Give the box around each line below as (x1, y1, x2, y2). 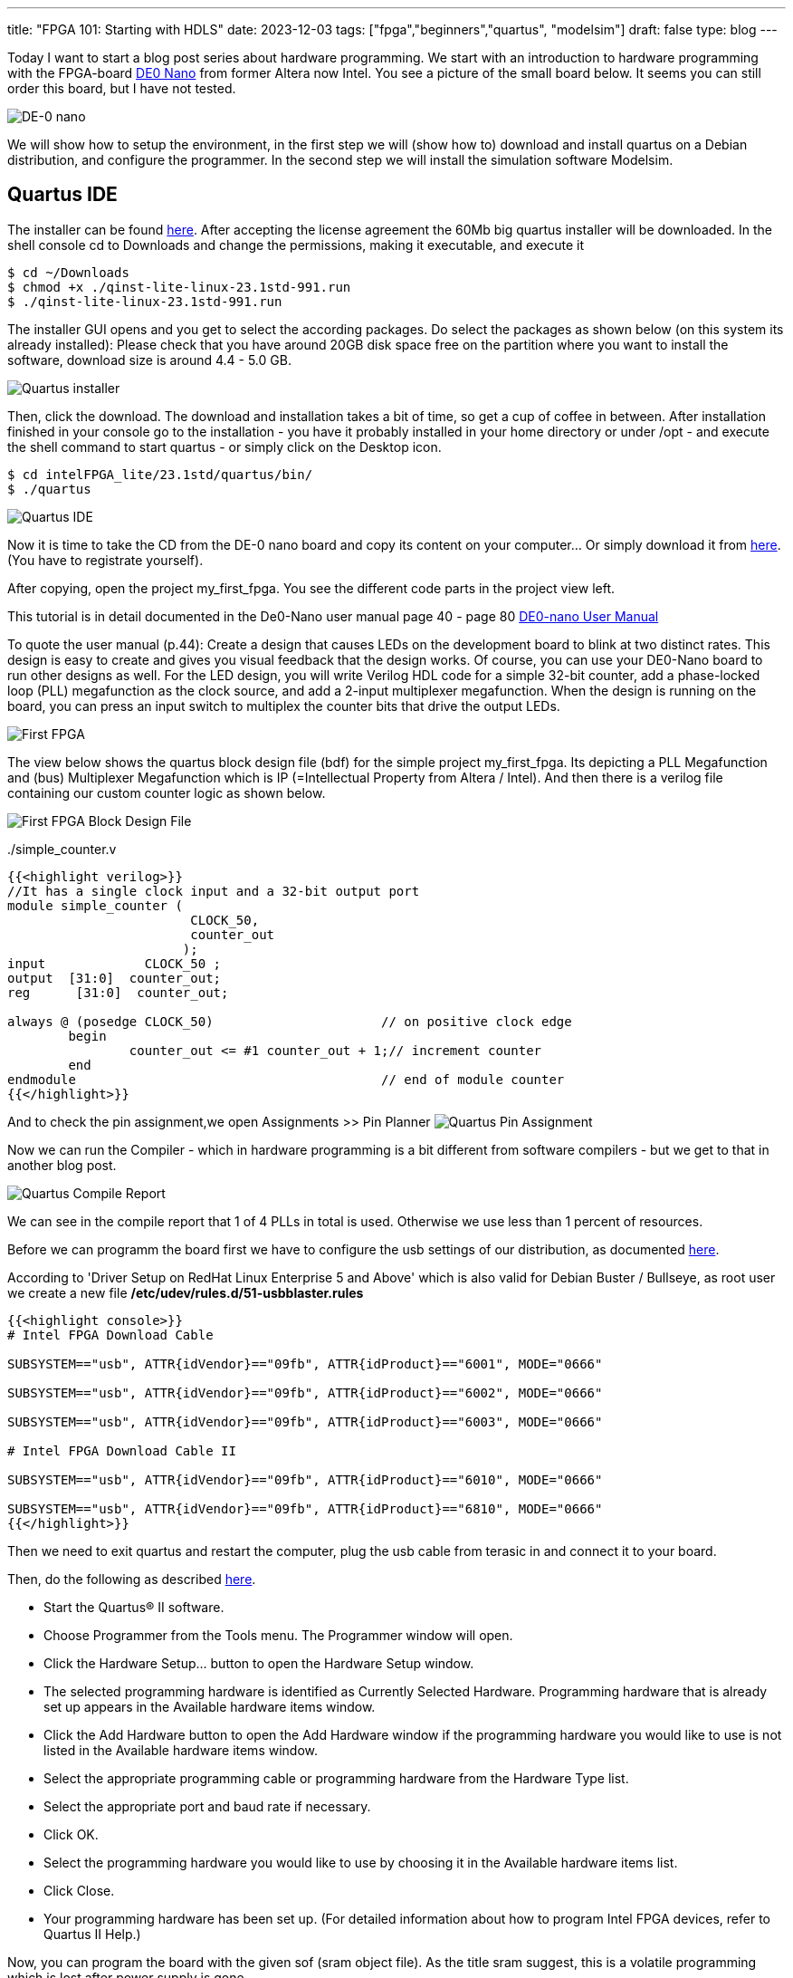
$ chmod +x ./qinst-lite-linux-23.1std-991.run (7, 279, 351, 294)
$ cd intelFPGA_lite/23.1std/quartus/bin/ (7, 466, 313, 482)
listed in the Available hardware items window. (43, 1742, 319, 1758)
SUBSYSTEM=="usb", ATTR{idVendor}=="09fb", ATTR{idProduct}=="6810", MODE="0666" (7, 1501, 603, 1516)
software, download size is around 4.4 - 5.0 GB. (7, 351, 291, 368)
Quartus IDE (7, 183, 118, 206)
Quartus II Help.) (43, 1925, 141, 1942)
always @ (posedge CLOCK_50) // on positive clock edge (7, 1013, 572, 1029)
